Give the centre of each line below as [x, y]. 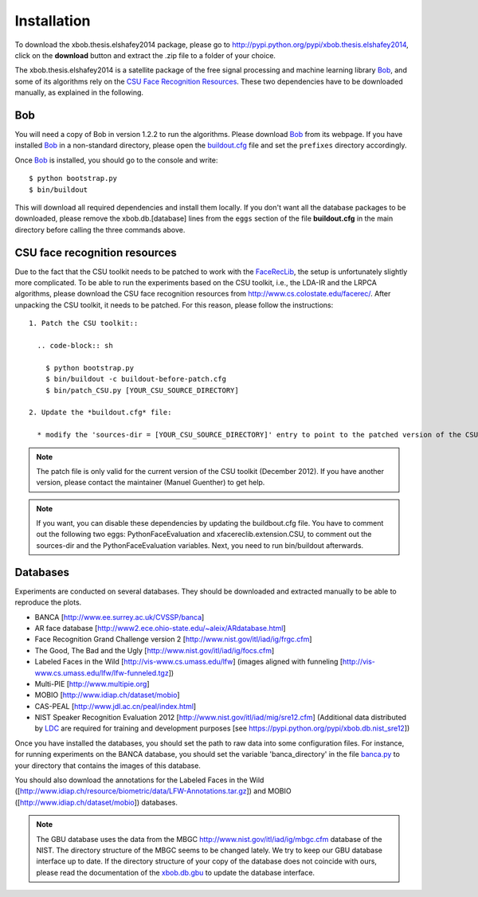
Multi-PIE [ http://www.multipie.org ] [92, 684]
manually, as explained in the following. [79, 92]
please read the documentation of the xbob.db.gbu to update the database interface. [175, 872]
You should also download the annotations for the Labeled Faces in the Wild [139, 780]
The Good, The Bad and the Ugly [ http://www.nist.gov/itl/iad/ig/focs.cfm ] [155, 650]
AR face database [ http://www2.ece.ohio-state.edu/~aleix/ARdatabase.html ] [160, 628]
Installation [53, 21]
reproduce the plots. [48, 602]
